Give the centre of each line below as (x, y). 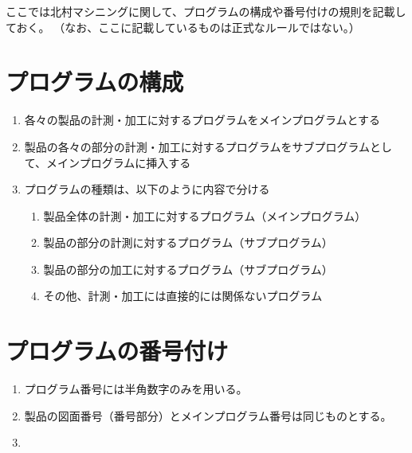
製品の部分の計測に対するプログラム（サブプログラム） (188, 242)
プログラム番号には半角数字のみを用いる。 (136, 389)
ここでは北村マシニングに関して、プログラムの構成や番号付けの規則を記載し (206, 11)
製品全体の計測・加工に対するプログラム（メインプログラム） (205, 215)
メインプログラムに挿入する (119, 162)
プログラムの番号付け (117, 351)
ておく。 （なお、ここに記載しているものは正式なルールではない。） (183, 27)
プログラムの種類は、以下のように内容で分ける (147, 189)
